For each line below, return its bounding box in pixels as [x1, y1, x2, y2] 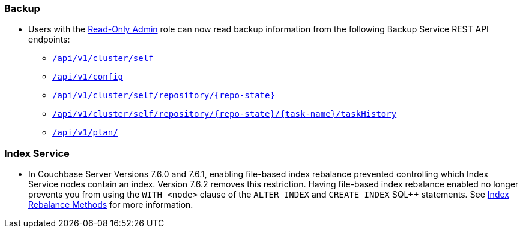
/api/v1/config [52, 72, 124, 82]
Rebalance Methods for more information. [28, 199, 193, 210]
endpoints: [28, 34, 70, 45]
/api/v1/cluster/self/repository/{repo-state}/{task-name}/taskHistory [52, 109, 397, 119]
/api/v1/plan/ [52, 128, 118, 138]
